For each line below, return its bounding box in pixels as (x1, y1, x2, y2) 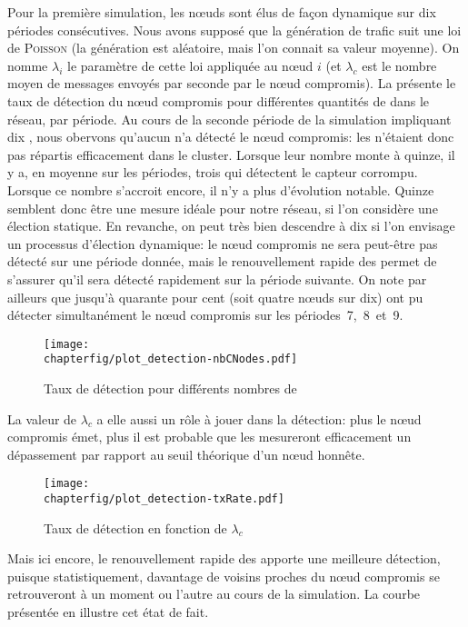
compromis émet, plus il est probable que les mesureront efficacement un (7, 427, 412, 446)
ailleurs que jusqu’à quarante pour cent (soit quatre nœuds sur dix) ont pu (7, 287, 423, 306)
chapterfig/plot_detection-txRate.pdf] (44, 493, 284, 506)
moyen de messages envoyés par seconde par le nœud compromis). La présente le (7, 74, 456, 93)
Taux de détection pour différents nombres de (44, 379, 297, 397)
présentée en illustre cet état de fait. (7, 602, 209, 622)
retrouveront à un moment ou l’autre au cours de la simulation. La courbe (7, 584, 421, 603)
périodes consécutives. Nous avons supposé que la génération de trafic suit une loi (7, 20, 462, 39)
